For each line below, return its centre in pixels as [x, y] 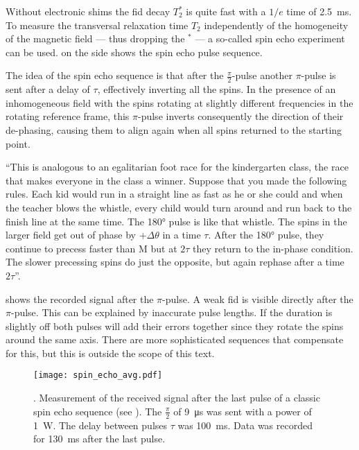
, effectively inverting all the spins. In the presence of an [217, 89]
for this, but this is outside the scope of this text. [110, 353]
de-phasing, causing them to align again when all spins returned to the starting [174, 129]
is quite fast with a [226, 11]
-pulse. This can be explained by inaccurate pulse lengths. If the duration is [172, 312]
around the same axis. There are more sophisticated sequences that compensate [175, 339]
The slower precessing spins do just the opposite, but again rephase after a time [175, 262]
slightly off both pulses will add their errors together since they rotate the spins [175, 326]
